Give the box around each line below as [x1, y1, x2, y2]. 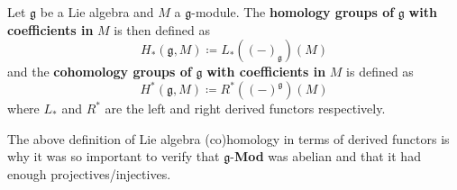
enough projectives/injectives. [7, 165, 171, 184]
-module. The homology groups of [191, 3, 395, 21]
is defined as [346, 62, 414, 81]
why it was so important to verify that [7, 147, 220, 166]
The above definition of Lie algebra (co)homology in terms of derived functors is [7, 129, 450, 148]
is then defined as [114, 20, 210, 39]
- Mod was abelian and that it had [230, 147, 421, 166]
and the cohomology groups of [7, 62, 192, 81]
